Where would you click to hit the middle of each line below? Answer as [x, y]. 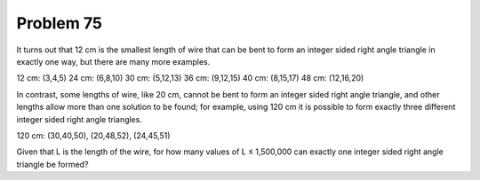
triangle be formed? [52, 164]
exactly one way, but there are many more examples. [113, 61]
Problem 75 [59, 23]
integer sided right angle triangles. [79, 119]
